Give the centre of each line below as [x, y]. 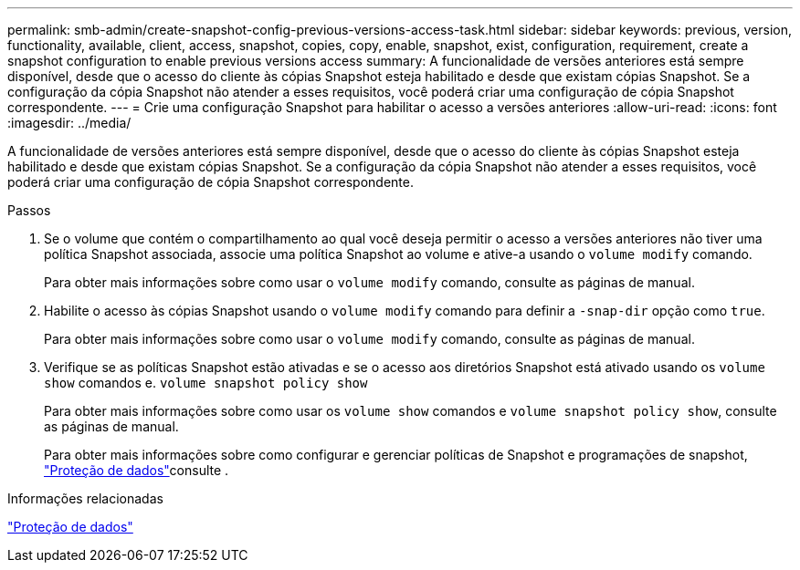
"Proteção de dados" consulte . [137, 470]
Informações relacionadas [85, 498]
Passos [29, 210]
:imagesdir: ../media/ [69, 123]
